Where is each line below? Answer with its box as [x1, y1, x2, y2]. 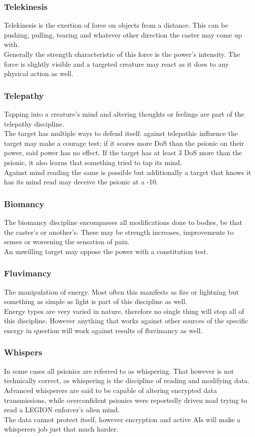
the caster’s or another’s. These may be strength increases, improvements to [4, 226, 234, 237]
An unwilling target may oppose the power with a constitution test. [4, 246, 209, 256]
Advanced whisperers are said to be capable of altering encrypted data [4, 385, 217, 395]
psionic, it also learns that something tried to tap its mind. [4, 157, 182, 167]
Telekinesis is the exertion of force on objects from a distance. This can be [4, 20, 228, 30]
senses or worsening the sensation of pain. [4, 236, 130, 247]
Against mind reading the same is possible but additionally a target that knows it [4, 167, 252, 177]
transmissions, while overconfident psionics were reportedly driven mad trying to [4, 394, 248, 405]
